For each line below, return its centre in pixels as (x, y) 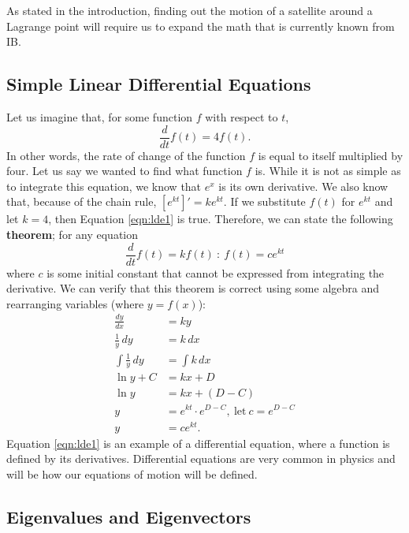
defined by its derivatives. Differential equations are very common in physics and (201, 458)
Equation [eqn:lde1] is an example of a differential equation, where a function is (198, 443)
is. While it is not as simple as (328, 171)
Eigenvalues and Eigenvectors (129, 516)
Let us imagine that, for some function (100, 116)
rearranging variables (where (75, 303)
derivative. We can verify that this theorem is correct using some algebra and (193, 288)
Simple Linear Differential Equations (159, 84)
